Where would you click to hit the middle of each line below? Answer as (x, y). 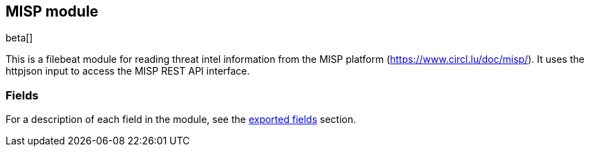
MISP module (52, 11)
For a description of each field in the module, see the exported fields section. (181, 120)
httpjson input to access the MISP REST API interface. (128, 71)
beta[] (19, 38)
